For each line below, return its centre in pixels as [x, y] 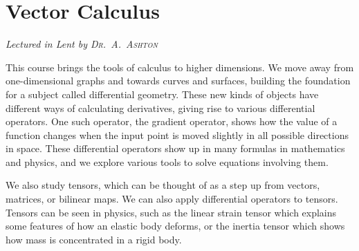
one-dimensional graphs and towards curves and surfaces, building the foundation [178, 81]
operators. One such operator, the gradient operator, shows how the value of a [172, 121]
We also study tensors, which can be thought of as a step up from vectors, [163, 185]
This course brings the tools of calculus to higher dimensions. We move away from [180, 67]
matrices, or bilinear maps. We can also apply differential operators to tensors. [172, 199]
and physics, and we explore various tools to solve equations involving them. [167, 161]
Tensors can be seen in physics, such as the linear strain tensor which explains [171, 212]
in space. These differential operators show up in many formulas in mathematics [175, 148]
